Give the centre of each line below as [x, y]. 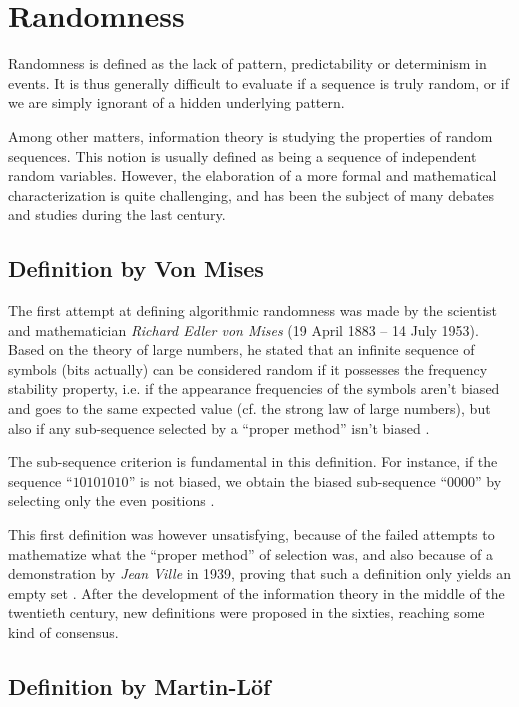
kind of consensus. [63, 631]
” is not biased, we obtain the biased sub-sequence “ [288, 480]
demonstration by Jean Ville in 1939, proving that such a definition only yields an [259, 573]
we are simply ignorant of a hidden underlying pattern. [176, 102]
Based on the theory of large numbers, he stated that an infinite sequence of [241, 349]
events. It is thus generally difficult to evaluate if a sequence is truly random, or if [259, 82]
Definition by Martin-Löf [139, 685]
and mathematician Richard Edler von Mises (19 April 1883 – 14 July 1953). [243, 329]
